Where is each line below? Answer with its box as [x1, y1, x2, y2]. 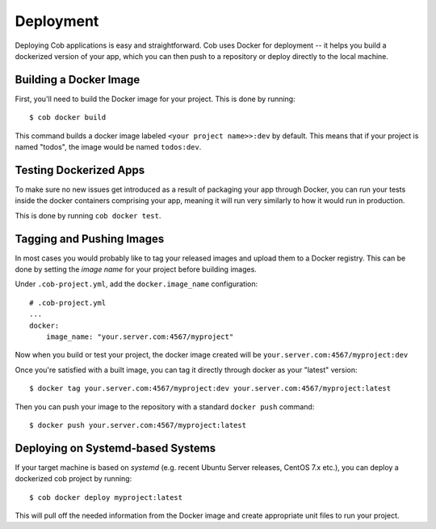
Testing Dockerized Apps [15, 163, 145, 177]
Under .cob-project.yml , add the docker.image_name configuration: [15, 279, 258, 289]
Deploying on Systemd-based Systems [15, 441, 216, 455]
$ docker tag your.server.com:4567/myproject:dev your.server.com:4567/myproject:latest [29, 384, 392, 393]
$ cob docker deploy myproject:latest [29, 493, 183, 501]
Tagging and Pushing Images [15, 231, 165, 246]
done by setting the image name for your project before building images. [15, 264, 258, 274]
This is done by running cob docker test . [15, 210, 161, 220]
